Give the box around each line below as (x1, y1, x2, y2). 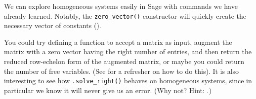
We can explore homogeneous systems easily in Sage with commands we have (4, 1, 238, 11)
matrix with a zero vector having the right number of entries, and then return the (4, 46, 252, 57)
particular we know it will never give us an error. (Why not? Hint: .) (4, 85, 212, 95)
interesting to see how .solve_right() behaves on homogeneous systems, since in (4, 75, 252, 86)
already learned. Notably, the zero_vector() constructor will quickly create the (4, 10, 247, 21)
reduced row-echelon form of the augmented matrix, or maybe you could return (4, 56, 244, 66)
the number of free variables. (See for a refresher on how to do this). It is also (4, 66, 239, 76)
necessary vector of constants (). (4, 20, 101, 31)
